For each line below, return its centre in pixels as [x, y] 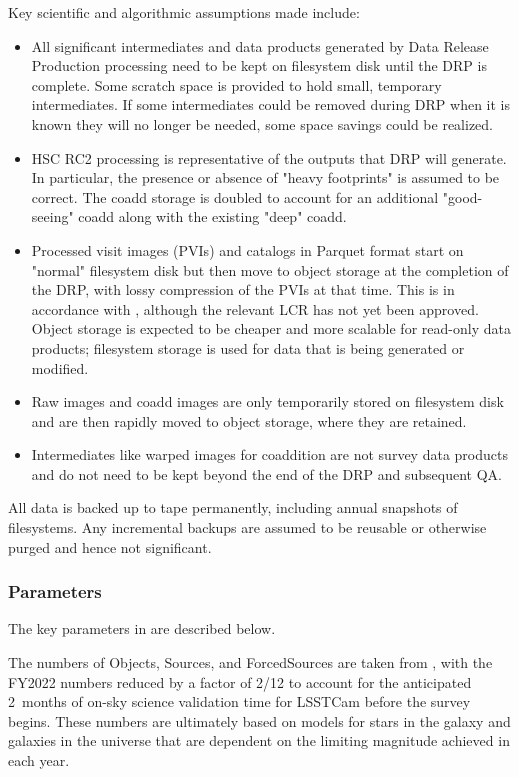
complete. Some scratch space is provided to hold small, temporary [236, 84]
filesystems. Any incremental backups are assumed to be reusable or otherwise [247, 527]
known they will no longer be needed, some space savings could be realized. [262, 123]
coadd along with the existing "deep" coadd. [212, 216]
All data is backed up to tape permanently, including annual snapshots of [233, 507]
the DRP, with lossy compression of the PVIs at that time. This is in [243, 289]
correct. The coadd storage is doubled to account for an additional [235, 196]
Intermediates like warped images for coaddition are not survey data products [269, 454]
